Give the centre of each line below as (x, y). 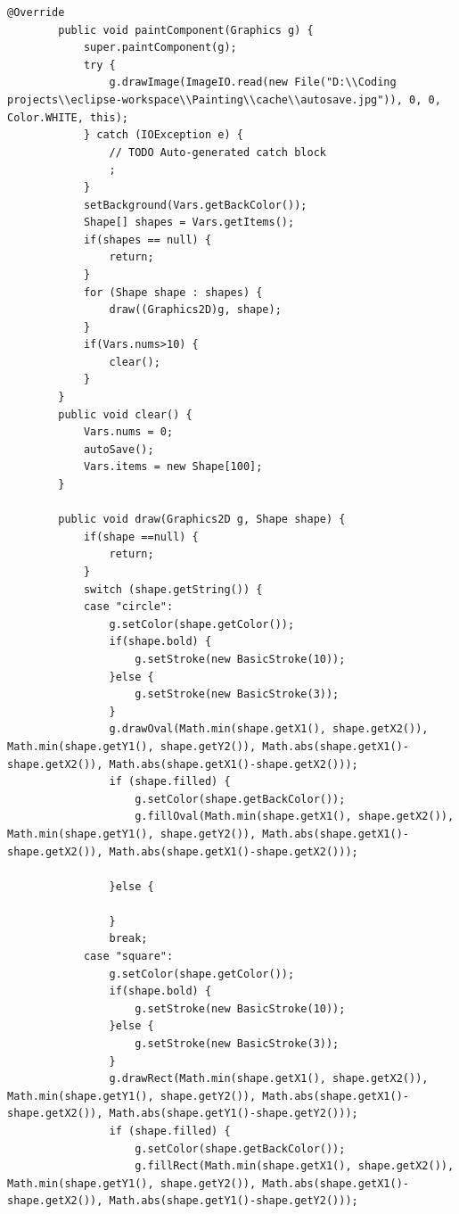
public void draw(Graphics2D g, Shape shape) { (202, 520)
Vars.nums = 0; (128, 432)
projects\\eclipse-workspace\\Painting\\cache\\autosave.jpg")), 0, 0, (224, 99)
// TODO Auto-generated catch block (217, 152)
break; (128, 939)
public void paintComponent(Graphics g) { (186, 30)
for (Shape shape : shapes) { (173, 292)
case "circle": (128, 607)
